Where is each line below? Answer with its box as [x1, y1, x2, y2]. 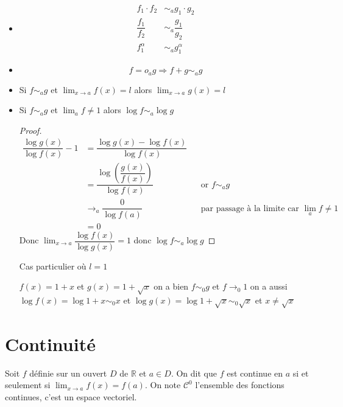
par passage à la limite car [200, 204, 299, 213]
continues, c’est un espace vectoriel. [5, 391, 137, 403]
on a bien [154, 280, 189, 293]
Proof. [19, 123, 42, 136]
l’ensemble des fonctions [195, 378, 285, 391]
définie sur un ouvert [29, 366, 107, 379]
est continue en [227, 366, 283, 379]
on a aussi [250, 280, 288, 293]
